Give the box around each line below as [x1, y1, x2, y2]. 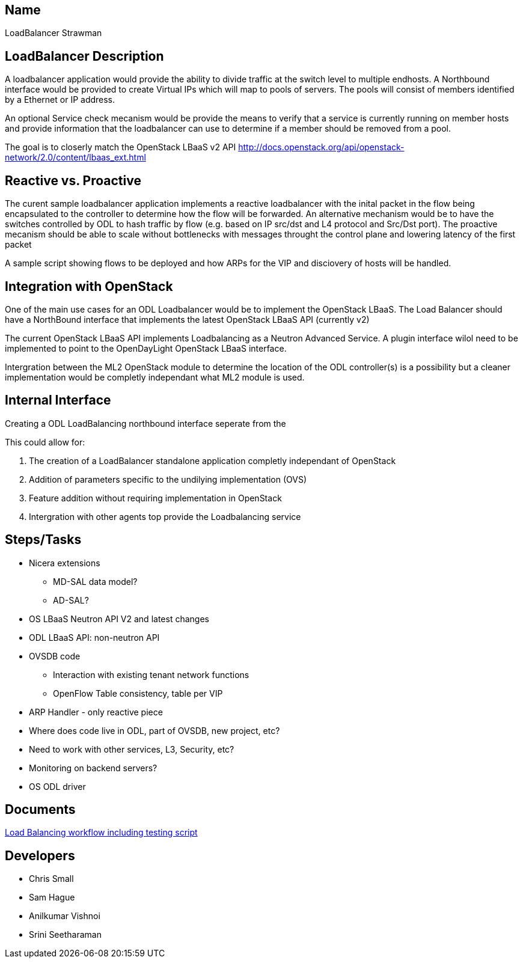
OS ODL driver [29, 781, 86, 792]
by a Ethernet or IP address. [5, 94, 115, 105]
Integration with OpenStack [5, 278, 173, 294]
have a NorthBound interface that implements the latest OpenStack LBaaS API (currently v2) [5, 314, 370, 325]
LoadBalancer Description [5, 48, 164, 64]
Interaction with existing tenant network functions [53, 669, 249, 680]
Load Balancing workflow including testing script [5, 827, 198, 838]
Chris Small [29, 873, 74, 884]
